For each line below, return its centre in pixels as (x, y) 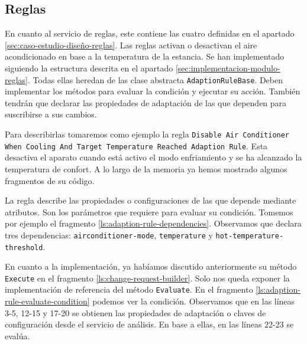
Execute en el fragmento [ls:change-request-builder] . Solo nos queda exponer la (147, 278)
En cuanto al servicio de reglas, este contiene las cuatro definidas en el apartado (150, 33)
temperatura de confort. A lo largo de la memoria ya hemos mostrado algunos (146, 168)
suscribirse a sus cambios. (51, 114)
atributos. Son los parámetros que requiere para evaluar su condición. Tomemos (149, 212)
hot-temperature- (250, 236)
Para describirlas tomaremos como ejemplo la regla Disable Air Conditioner (147, 134)
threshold (24, 248)
